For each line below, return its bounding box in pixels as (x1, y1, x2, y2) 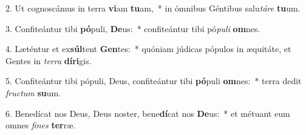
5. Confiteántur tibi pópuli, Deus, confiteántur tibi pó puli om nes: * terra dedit (5, 74, 302, 87)
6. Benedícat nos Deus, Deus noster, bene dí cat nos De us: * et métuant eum (5, 107, 290, 119)
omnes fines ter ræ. (5, 119, 76, 131)
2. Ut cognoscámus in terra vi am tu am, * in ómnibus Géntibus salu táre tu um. (5, 2, 301, 14)
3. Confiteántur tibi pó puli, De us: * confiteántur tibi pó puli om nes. (5, 22, 260, 35)
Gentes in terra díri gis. (5, 54, 92, 67)
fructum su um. (5, 86, 61, 99)
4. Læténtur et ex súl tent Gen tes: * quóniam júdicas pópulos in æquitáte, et (5, 42, 291, 55)
